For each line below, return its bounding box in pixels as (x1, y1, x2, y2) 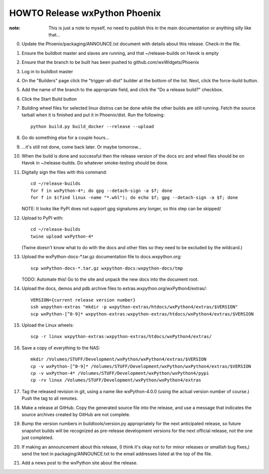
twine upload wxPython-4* (30, 233, 94, 239)
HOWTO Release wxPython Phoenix (9, 7, 161, 18)
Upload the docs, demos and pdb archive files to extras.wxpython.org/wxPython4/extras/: (21, 286, 207, 292)
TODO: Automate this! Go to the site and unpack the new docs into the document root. (21, 277, 199, 283)
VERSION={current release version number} (30, 297, 136, 303)
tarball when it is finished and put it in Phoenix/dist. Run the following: (21, 112, 165, 118)
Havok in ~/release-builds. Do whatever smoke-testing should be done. (21, 160, 169, 166)
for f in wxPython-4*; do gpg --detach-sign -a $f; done (30, 187, 173, 193)
